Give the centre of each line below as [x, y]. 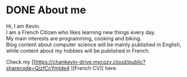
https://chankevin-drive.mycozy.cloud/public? [90, 62]
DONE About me [46, 10]
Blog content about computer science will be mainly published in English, [94, 45]
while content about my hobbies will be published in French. [78, 50]
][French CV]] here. [94, 68]
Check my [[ [21, 62]
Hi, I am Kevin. [23, 26]
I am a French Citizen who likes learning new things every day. [81, 32]
